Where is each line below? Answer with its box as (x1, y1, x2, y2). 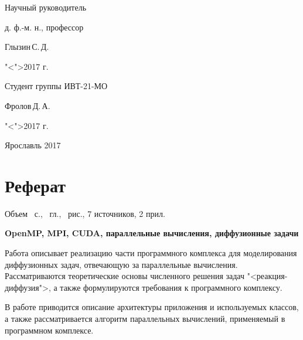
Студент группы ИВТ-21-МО (5, 80, 108, 92)
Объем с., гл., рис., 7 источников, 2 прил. (5, 207, 165, 219)
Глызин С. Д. (5, 40, 49, 53)
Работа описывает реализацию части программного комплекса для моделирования (5, 247, 297, 259)
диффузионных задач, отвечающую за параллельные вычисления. (5, 258, 238, 270)
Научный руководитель (5, 1, 87, 13)
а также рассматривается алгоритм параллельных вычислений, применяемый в (5, 312, 285, 325)
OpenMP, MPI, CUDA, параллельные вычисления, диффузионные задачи (5, 227, 299, 239)
